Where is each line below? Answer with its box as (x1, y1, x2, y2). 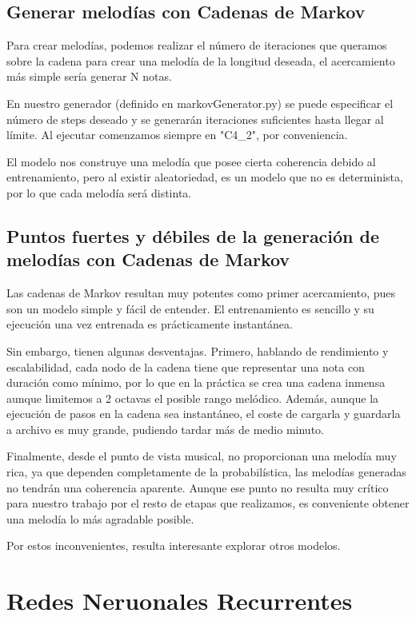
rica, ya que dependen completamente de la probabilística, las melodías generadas (6, 464, 406, 480)
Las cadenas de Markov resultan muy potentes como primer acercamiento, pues (6, 285, 396, 301)
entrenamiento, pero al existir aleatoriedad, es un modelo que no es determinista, (6, 169, 403, 185)
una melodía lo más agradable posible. (6, 510, 194, 527)
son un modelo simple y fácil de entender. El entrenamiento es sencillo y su (6, 300, 374, 316)
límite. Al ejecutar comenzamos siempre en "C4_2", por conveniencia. (6, 126, 348, 143)
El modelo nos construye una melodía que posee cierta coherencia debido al (6, 153, 376, 169)
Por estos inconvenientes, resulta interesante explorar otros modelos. (6, 537, 341, 554)
